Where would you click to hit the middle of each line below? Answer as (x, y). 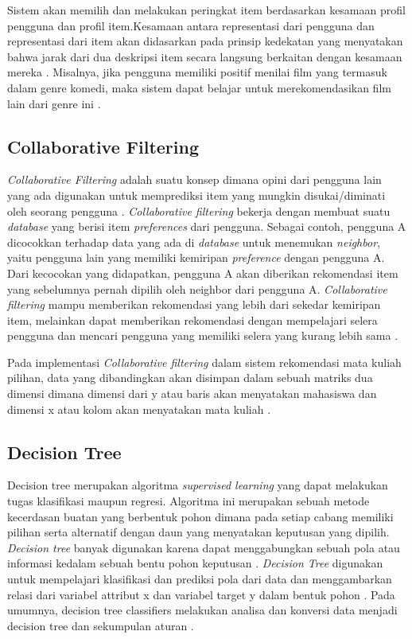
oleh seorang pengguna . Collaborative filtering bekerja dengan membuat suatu (199, 210)
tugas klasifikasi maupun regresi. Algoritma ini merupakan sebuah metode (189, 501)
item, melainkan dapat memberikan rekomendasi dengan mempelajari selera (192, 319)
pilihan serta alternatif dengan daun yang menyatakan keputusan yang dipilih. (198, 532)
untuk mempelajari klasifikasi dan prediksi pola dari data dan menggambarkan (200, 579)
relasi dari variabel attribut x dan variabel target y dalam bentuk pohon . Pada (201, 594)
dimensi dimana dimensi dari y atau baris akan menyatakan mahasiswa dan (192, 394)
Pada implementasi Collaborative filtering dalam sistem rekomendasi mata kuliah (204, 362)
